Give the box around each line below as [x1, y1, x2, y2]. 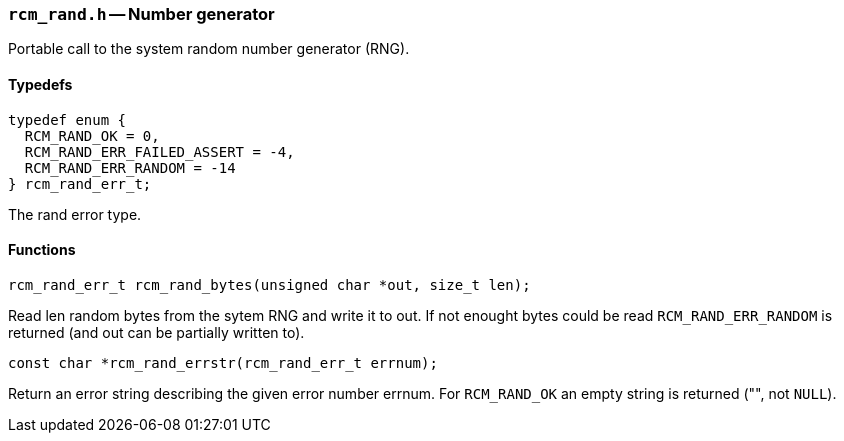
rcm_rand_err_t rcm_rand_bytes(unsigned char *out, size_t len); [8, 276, 531, 293]
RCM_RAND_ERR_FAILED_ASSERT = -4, [24, 143, 295, 160]
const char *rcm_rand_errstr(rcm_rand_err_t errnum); [8, 354, 438, 371]
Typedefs [8, 75, 73, 93]
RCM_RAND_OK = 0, [24, 127, 160, 144]
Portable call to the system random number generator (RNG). [8, 40, 410, 58]
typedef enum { [8, 111, 127, 128]
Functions [8, 241, 76, 259]
